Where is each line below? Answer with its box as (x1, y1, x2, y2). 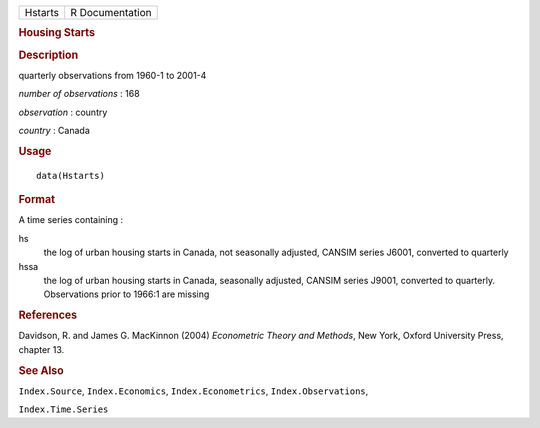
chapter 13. (18, 343, 65, 355)
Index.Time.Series (18, 404, 109, 415)
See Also (18, 363, 64, 377)
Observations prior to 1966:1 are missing (43, 288, 210, 300)
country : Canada (18, 125, 90, 137)
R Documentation (70, 6, 152, 19)
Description (18, 48, 79, 62)
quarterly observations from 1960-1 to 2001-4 (18, 69, 207, 81)
